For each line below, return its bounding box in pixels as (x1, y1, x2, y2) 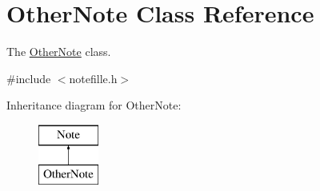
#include (6, 70, 51, 86)
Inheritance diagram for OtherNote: (6, 97, 182, 113)
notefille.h (69, 70, 118, 86)
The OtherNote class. (6, 43, 111, 60)
